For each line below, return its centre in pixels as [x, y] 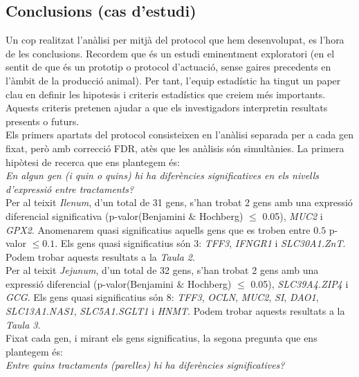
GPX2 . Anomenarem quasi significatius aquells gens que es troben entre [158, 229]
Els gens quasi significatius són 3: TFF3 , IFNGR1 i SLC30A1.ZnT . [203, 243]
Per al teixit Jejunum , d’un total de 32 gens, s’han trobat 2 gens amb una [162, 270]
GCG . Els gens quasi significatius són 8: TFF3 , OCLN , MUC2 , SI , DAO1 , [162, 297]
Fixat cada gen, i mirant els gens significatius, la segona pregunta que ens [162, 338]
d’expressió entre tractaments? [70, 188]
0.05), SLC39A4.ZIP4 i [300, 283]
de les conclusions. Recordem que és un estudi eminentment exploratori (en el [170, 53]
